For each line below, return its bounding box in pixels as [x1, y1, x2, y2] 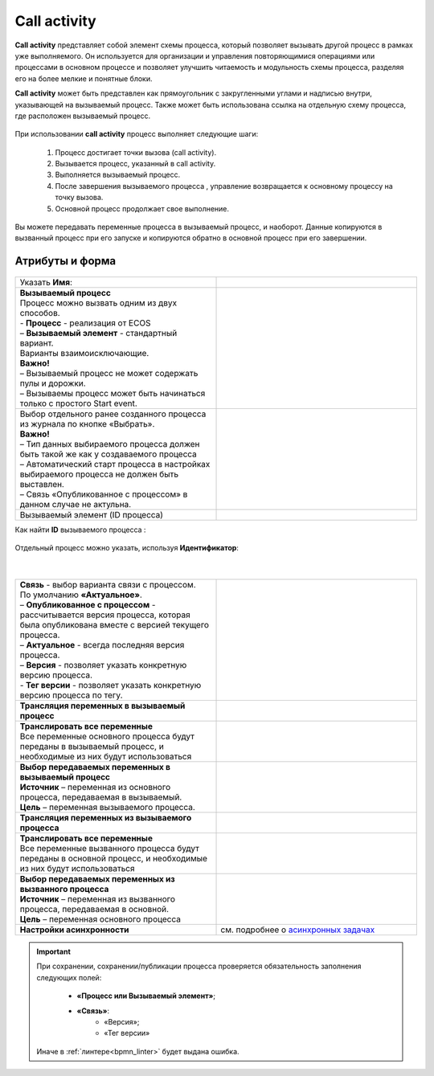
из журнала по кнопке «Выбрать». [19, 418, 155, 429]
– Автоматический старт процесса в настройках [19, 458, 211, 469]
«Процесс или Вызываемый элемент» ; [76, 991, 216, 1000]
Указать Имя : [19, 276, 72, 288]
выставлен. [19, 478, 64, 489]
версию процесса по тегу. [19, 689, 123, 701]
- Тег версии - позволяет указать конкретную [19, 679, 202, 690]
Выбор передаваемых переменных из [19, 873, 176, 884]
